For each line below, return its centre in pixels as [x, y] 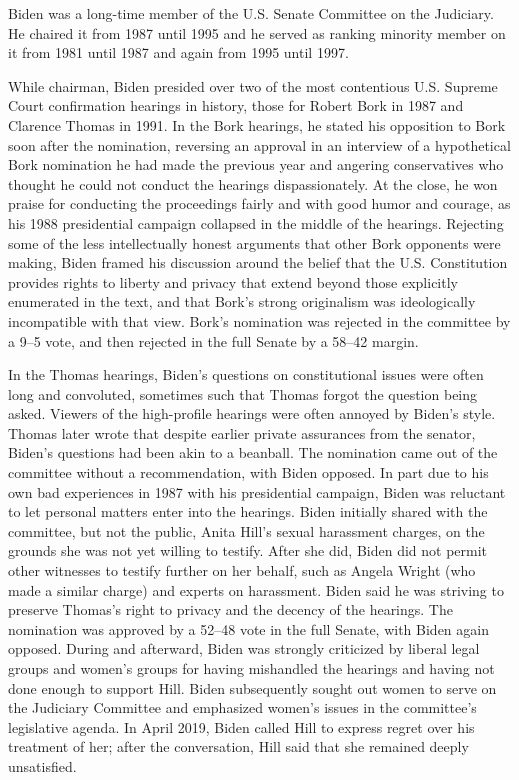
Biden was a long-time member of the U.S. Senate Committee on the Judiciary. [251, 13]
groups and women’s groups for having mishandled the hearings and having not [251, 668]
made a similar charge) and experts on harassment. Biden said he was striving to [256, 589]
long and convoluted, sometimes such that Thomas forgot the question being [243, 393]
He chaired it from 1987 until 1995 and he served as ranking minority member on [257, 32]
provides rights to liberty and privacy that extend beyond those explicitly [233, 281]
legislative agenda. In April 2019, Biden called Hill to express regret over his [241, 726]
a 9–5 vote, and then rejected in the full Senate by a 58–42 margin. [213, 340]
